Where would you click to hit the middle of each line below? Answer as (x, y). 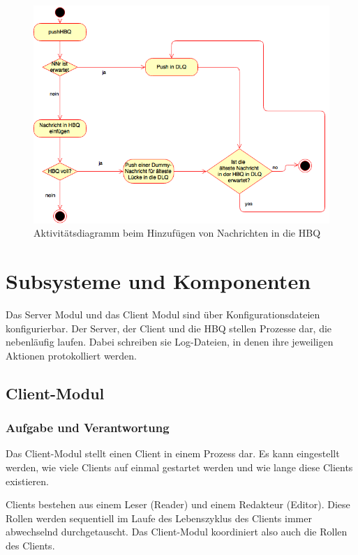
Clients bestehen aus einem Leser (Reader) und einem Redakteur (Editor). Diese (178, 504)
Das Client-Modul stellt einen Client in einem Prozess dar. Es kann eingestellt (173, 453)
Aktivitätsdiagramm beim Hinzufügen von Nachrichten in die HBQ (177, 233)
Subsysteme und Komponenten (158, 281)
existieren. (27, 481)
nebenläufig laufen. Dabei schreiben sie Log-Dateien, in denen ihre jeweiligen (170, 342)
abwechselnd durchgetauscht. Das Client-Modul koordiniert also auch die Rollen (177, 532)
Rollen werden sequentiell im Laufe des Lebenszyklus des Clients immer (159, 518)
